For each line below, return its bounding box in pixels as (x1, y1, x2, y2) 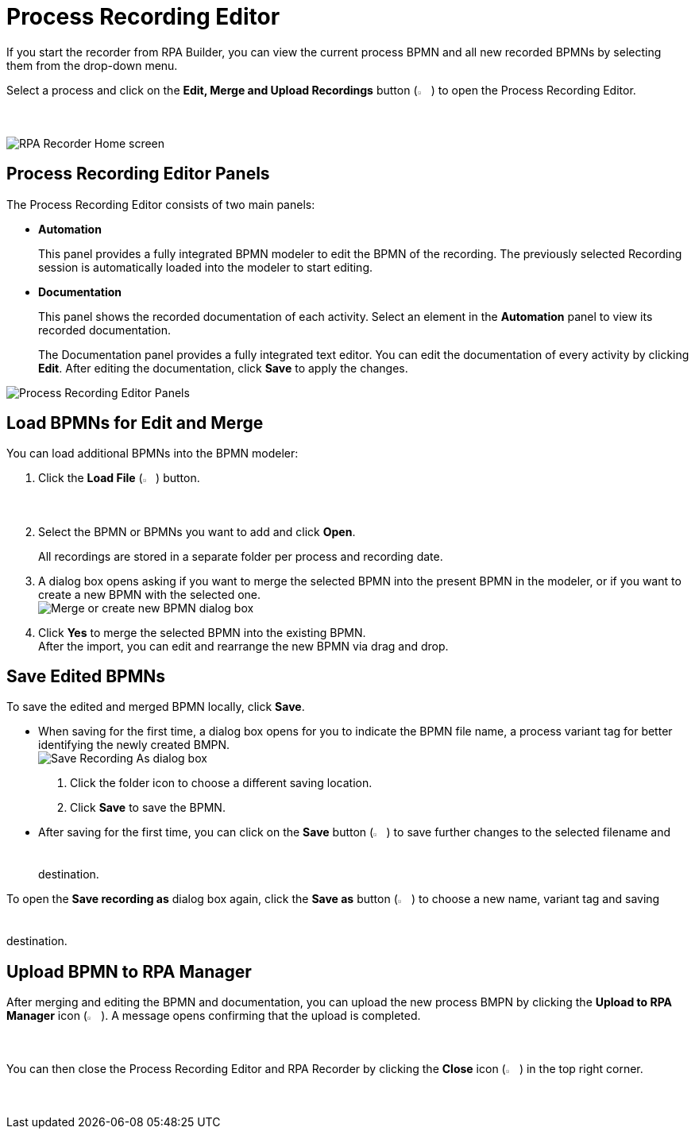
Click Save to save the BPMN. (70, 801, 226, 815)
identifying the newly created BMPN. (38, 738, 230, 752)
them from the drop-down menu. (6, 58, 178, 72)
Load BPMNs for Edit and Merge (6, 413, 264, 434)
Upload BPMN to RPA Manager (6, 961, 252, 982)
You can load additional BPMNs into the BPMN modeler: (6, 446, 299, 461)
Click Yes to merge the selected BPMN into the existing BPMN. (38, 625, 366, 639)
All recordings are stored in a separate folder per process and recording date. (38, 549, 443, 563)
